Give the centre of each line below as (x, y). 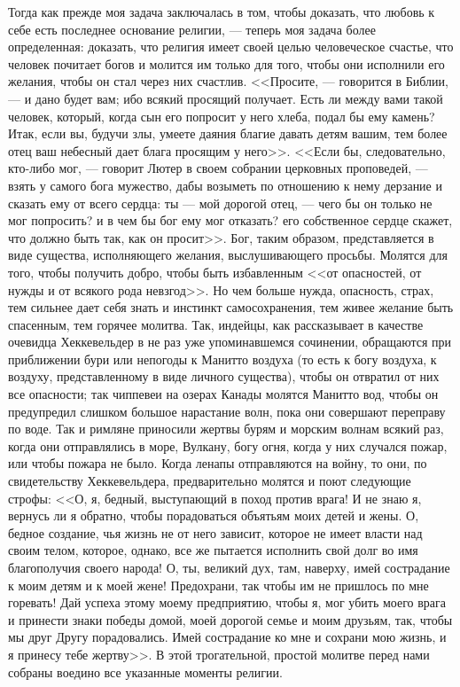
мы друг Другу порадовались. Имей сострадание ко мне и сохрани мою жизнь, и (227, 637)
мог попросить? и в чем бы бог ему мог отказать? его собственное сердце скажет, (230, 220)
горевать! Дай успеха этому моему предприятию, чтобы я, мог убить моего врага (227, 602)
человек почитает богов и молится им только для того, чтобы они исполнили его (226, 63)
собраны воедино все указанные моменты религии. (145, 671)
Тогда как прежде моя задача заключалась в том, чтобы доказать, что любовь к (222, 12)
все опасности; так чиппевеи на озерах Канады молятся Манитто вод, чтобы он (223, 394)
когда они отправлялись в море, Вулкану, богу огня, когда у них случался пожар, (228, 445)
